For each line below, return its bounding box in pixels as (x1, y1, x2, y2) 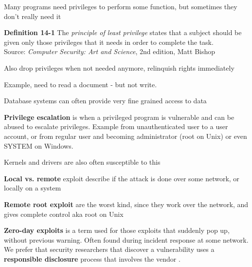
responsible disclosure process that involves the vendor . (4, 253, 180, 264)
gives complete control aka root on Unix (4, 209, 124, 219)
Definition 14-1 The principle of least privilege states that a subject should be (4, 27, 242, 38)
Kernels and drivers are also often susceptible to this (4, 157, 161, 167)
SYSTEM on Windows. (4, 140, 73, 151)
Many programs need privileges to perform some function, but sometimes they (4, 1, 237, 11)
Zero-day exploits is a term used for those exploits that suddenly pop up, (4, 225, 230, 235)
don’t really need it (4, 11, 61, 21)
